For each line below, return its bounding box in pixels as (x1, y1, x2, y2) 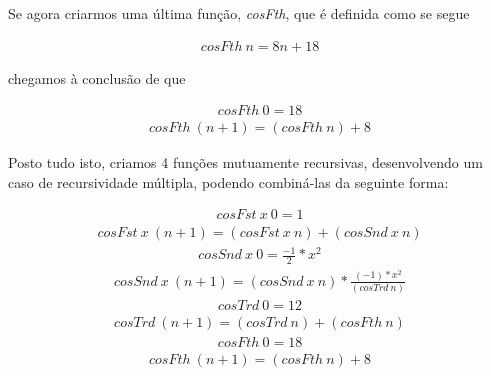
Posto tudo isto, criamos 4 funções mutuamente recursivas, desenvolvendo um (8, 152, 483, 173)
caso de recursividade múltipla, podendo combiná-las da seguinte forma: (8, 171, 449, 192)
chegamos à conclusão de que (8, 67, 186, 88)
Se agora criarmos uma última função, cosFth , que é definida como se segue (8, 3, 470, 23)
